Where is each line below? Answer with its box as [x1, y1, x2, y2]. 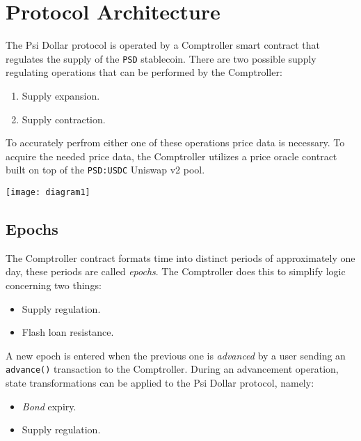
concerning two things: [6, 278, 102, 293]
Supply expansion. [22, 88, 100, 102]
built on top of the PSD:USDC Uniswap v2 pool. [6, 162, 205, 177]
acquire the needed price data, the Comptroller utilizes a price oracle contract [6, 148, 337, 163]
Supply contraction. [22, 111, 106, 126]
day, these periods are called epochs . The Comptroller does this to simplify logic [6, 264, 346, 279]
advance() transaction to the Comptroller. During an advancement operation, [6, 362, 339, 376]
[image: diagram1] [6, 187, 90, 197]
